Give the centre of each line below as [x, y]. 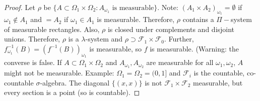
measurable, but [218, 82]
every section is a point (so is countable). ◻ [72, 92]
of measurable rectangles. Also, [52, 29]
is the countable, [219, 73]
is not [153, 82]
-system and [104, 39]
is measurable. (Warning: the [194, 48]
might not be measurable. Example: [59, 73]
